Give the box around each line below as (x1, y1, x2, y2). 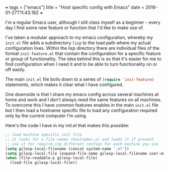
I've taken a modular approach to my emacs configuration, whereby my (5, 35, 153, 40)
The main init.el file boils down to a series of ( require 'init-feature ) (5, 76, 154, 82)
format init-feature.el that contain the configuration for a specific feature (5, 50, 161, 56)
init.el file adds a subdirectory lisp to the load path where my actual (5, 40, 151, 46)
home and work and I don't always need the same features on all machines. (5, 97, 162, 103)
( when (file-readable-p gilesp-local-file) (5, 155, 98, 160)
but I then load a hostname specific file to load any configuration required (5, 108, 157, 113)
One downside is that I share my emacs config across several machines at (5, 92, 159, 97)
